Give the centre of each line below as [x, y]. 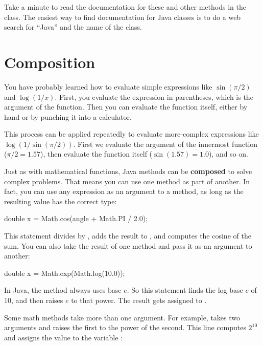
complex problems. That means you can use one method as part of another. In [127, 181]
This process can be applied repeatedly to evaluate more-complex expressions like [131, 134]
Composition [50, 62]
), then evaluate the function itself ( [97, 154]
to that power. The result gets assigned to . [139, 300]
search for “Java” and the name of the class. [73, 27]
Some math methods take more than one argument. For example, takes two [122, 317]
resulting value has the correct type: [61, 201]
